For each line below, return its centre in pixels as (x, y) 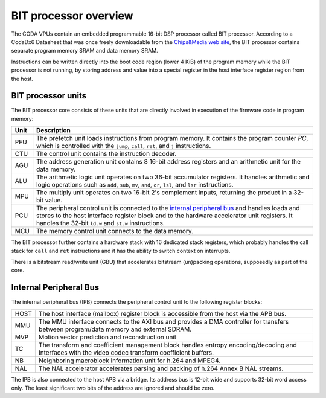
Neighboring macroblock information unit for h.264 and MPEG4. (129, 361)
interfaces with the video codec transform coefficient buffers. (126, 352)
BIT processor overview (72, 16)
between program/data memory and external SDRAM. (115, 329)
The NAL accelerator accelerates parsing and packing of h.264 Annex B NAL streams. (161, 368)
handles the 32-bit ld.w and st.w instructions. (101, 223)
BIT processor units (49, 96)
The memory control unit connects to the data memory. (115, 231)
